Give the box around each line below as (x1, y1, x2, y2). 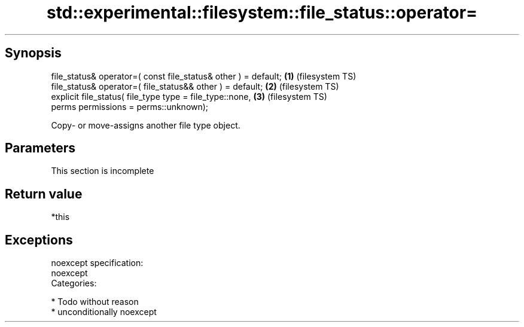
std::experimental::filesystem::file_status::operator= (46, 2, 478, 23)
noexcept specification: (51, 258, 144, 268)
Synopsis (5, 45, 62, 61)
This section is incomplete (51, 166, 154, 176)
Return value (5, 186, 83, 201)
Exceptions (5, 232, 73, 247)
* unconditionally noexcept (51, 307, 157, 317)
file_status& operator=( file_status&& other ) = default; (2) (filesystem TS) (51, 81, 339, 91)
